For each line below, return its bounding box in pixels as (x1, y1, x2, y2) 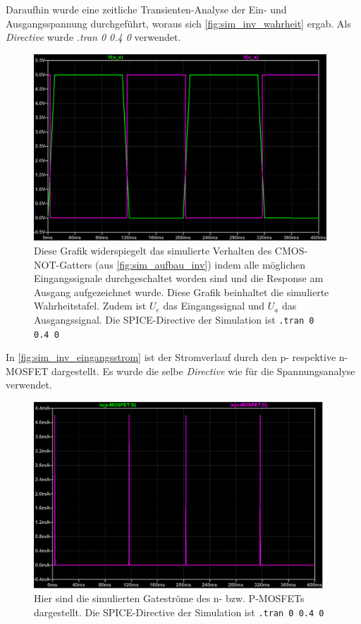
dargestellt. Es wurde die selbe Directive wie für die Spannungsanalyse (51, 363, 355, 378)
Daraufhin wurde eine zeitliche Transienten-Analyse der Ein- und (6, 2, 287, 16)
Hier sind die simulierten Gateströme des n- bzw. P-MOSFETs (34, 591, 305, 606)
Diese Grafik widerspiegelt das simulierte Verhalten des (34, 243, 272, 257)
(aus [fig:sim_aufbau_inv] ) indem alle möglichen (94, 257, 306, 271)
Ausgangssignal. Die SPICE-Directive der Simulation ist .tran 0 (34, 312, 314, 326)
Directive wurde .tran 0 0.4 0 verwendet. (6, 30, 181, 44)
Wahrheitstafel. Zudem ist (34, 298, 147, 313)
